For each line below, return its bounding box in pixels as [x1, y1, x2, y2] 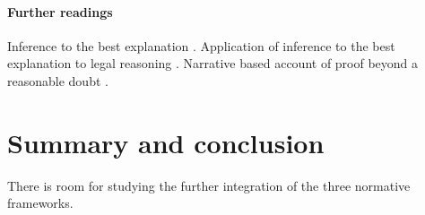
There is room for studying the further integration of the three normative [7, 176, 411, 194]
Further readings [7, 2, 113, 21]
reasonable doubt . [7, 71, 108, 90]
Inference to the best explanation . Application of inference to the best [7, 36, 395, 55]
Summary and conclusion [7, 124, 325, 160]
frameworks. [7, 193, 74, 212]
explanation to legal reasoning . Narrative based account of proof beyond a [7, 54, 419, 73]
